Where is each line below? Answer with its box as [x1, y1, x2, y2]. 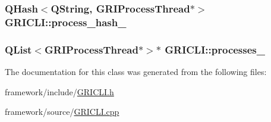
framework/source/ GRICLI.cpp [5, 105, 119, 118]
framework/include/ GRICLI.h [5, 85, 114, 98]
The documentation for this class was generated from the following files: [5, 65, 267, 77]
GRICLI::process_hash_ [5, 14, 127, 29]
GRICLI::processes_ [165, 42, 265, 57]
